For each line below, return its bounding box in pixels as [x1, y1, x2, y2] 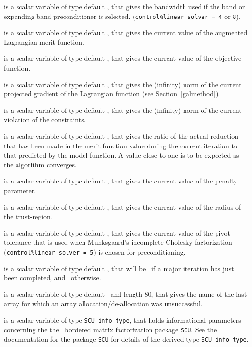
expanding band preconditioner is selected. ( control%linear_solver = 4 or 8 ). [4, 11, 241, 21]
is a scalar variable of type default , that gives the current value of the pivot [4, 227, 230, 237]
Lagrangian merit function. [4, 37, 84, 47]
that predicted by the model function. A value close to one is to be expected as [4, 150, 239, 160]
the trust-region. [4, 211, 52, 221]
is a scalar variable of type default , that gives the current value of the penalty [4, 176, 237, 186]
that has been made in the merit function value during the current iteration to [4, 140, 237, 150]
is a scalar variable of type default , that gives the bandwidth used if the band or [4, 1, 245, 11]
